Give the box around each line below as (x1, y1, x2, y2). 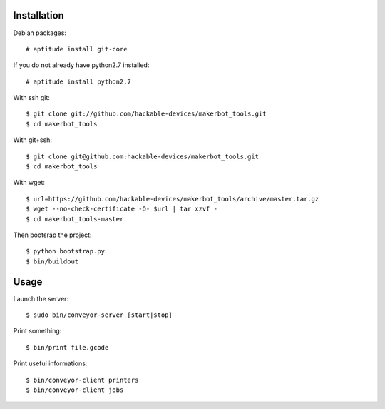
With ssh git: (13, 94, 50, 102)
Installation (13, 9, 64, 21)
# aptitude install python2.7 (26, 77, 132, 86)
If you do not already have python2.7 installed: (13, 61, 150, 69)
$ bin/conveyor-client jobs (26, 386, 124, 394)
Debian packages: (13, 29, 67, 37)
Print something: (13, 327, 62, 335)
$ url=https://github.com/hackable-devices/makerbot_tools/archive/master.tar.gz (26, 195, 319, 203)
